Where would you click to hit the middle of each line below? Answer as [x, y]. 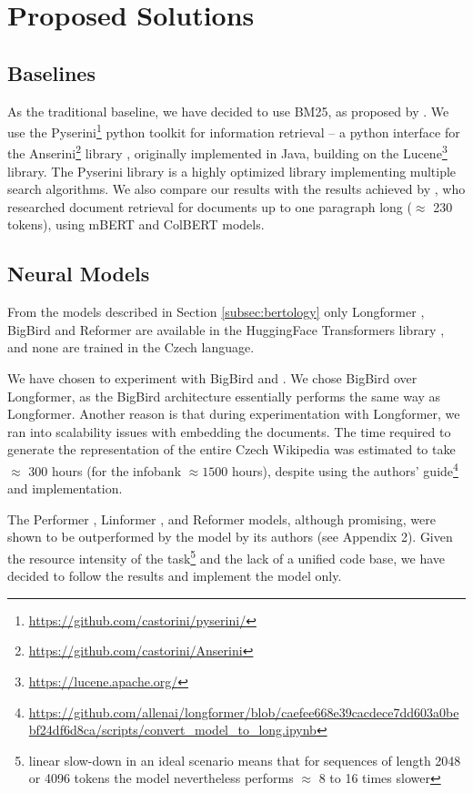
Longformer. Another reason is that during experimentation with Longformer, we [234, 414]
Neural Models [79, 274]
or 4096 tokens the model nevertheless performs [161, 778]
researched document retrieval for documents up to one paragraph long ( [210, 206]
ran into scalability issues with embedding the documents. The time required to [229, 431]
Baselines [51, 72]
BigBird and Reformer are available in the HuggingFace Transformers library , [226, 329]
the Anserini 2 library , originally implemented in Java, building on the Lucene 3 [227, 152]
